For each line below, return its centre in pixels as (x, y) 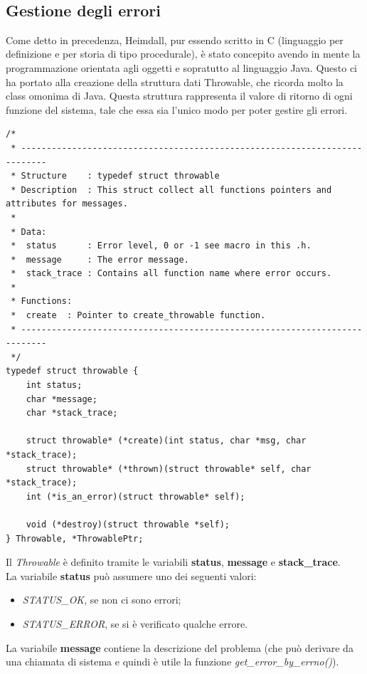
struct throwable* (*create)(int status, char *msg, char (166, 441)
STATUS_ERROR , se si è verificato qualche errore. (135, 623)
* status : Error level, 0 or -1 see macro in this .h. (161, 246)
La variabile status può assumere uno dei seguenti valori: (131, 575)
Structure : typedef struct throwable (120, 176)
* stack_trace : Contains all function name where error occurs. (171, 274)
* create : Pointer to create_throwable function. (138, 316)
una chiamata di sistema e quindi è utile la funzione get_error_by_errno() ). (172, 662)
